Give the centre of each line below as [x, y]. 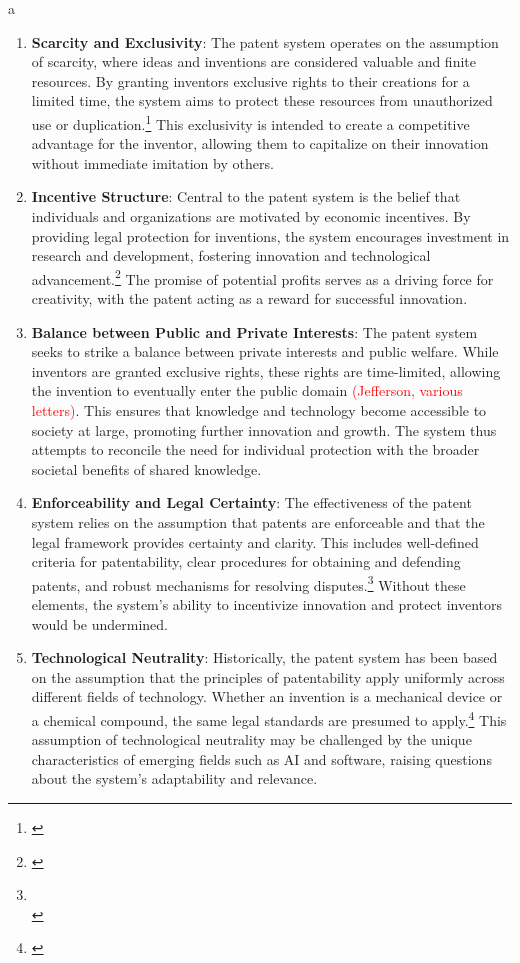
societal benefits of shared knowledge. [146, 468]
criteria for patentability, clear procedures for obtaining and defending [246, 561]
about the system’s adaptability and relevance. [174, 778]
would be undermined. [99, 623]
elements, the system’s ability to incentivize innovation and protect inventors [267, 604]
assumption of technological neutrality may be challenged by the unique [251, 739]
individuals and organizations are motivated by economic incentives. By [251, 216]
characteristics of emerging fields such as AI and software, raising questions [261, 758]
